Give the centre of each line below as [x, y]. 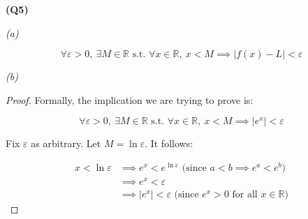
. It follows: [169, 143]
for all [245, 195]
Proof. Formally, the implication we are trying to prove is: [130, 99]
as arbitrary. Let [66, 143]
